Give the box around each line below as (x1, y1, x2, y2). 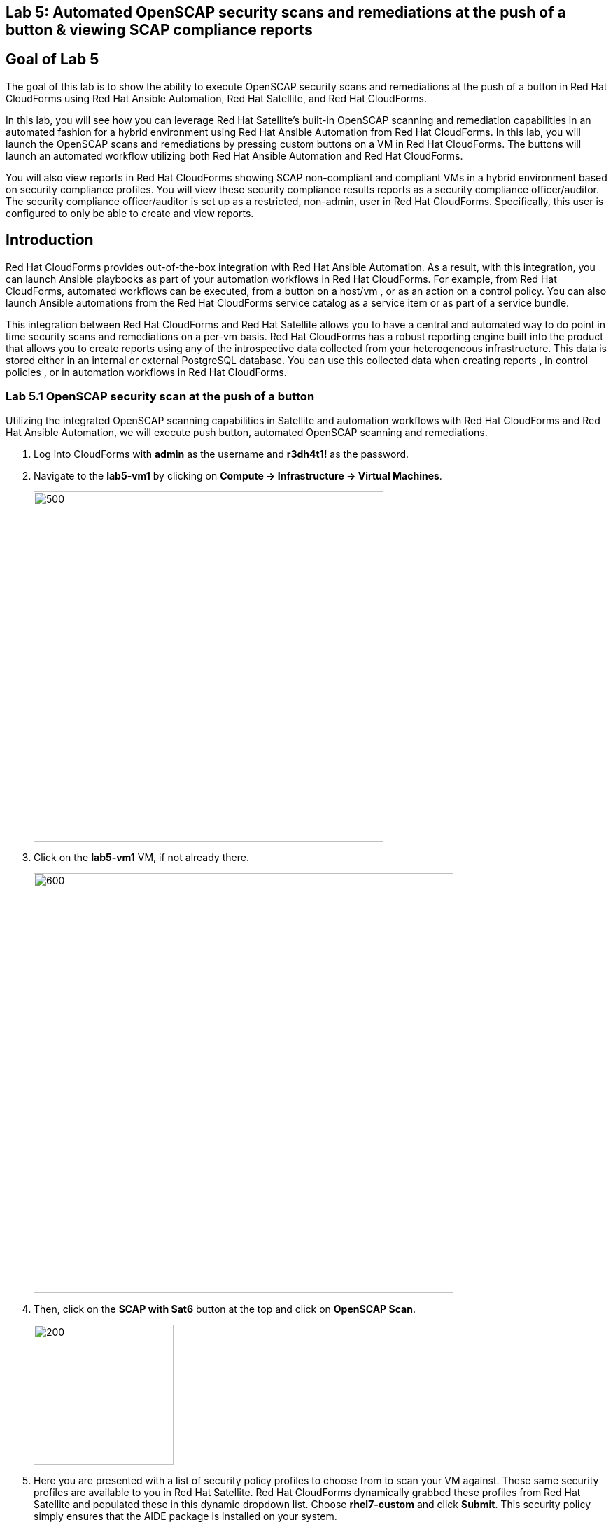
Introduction (6, 231, 94, 249)
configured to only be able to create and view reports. (6, 207, 254, 219)
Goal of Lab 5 (6, 50, 99, 69)
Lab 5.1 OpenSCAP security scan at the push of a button (6, 389, 315, 404)
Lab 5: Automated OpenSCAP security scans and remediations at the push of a (6, 4, 566, 21)
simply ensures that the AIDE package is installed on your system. (34, 1510, 337, 1523)
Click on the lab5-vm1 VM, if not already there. (34, 851, 249, 864)
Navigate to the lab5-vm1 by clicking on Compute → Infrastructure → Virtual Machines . (34, 470, 442, 482)
